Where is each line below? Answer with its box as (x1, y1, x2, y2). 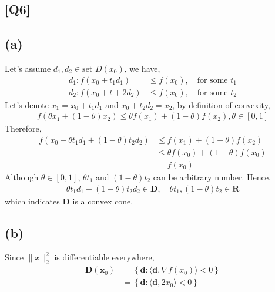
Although (5, 170, 39, 183)
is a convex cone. (72, 194, 133, 207)
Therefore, (5, 122, 42, 135)
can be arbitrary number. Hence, (153, 170, 271, 183)
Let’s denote (5, 98, 49, 110)
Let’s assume (5, 62, 51, 74)
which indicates (5, 194, 60, 207)
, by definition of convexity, (172, 98, 270, 110)
